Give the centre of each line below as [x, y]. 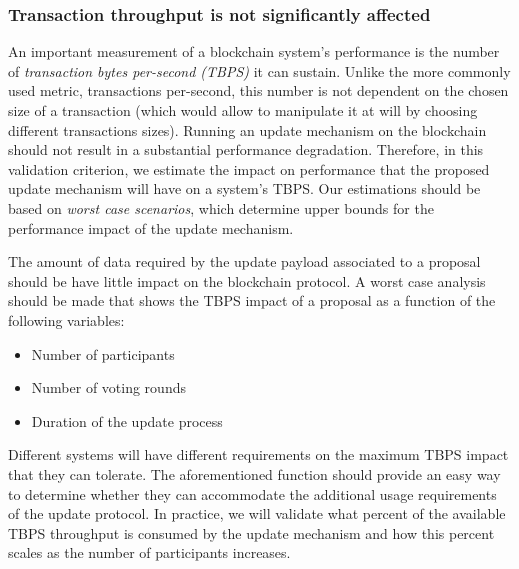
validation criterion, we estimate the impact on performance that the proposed [249, 168]
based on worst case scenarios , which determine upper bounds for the [221, 207]
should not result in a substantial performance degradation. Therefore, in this [246, 149]
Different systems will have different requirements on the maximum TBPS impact [258, 454]
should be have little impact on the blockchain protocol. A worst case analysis [247, 280]
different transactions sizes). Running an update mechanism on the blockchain [247, 129]
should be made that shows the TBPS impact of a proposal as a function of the [252, 300]
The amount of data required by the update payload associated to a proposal [244, 261]
